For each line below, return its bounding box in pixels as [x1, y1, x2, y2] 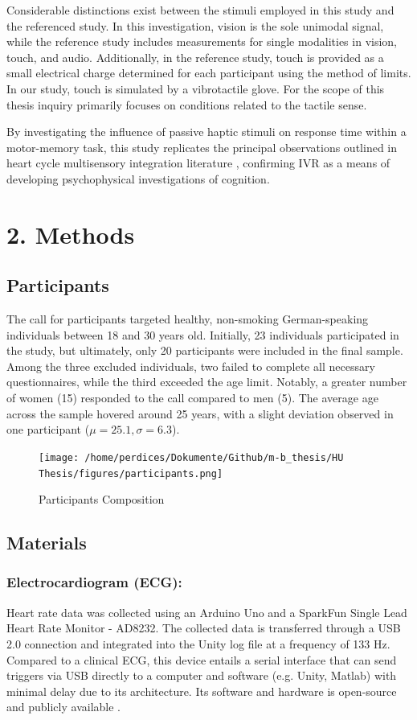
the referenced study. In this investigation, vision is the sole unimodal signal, [6, 17, 384, 34]
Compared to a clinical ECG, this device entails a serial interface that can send [6, 651, 397, 668]
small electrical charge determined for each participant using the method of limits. [6, 64, 411, 81]
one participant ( [6, 421, 90, 438]
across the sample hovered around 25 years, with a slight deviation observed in [6, 405, 394, 422]
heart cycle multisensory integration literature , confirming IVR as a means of [6, 154, 390, 171]
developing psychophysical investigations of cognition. [6, 170, 270, 187]
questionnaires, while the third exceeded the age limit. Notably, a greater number [6, 373, 407, 390]
